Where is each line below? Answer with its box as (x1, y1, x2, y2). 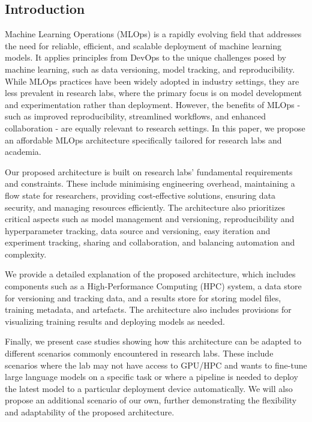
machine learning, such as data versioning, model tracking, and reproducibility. (5, 62, 295, 75)
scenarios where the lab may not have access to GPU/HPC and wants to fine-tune (5, 358, 307, 371)
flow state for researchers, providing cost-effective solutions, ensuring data (5, 188, 276, 201)
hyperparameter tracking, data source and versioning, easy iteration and (5, 224, 271, 237)
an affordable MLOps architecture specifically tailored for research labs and (5, 133, 282, 146)
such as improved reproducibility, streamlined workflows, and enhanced (5, 110, 266, 122)
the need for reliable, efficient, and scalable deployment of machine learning (5, 39, 282, 52)
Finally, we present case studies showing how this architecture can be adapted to (5, 335, 302, 348)
